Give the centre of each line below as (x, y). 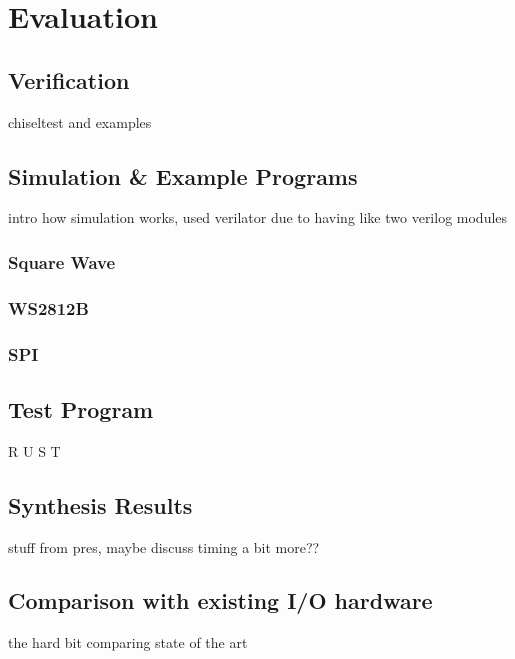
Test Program (81, 408)
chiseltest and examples (80, 121)
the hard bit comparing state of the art (128, 642)
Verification (69, 79)
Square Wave (62, 261)
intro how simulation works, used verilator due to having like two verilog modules (258, 217)
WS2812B (48, 307)
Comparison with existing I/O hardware (220, 600)
